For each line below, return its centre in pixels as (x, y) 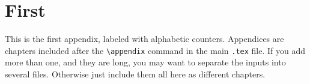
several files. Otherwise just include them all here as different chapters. (135, 73)
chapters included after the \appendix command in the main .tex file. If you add (155, 50)
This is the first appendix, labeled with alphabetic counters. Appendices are (144, 39)
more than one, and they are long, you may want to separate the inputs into (145, 62)
